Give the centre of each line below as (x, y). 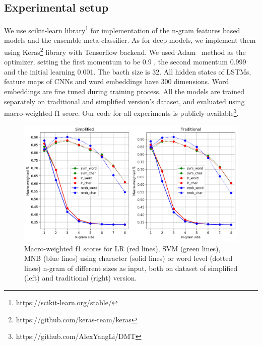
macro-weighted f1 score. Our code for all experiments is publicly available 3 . (121, 112)
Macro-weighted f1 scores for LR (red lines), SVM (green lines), (122, 248)
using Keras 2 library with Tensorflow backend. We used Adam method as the (125, 51)
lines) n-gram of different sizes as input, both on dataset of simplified (131, 268)
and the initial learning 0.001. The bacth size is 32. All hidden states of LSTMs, (128, 71)
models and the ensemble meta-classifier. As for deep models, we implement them (130, 40)
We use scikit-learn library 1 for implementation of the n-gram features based (122, 29)
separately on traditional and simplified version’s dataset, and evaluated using (124, 101)
